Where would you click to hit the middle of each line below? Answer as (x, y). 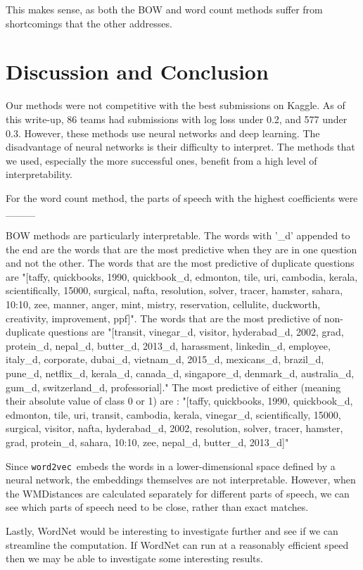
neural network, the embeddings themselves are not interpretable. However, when (181, 480)
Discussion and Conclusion (137, 71)
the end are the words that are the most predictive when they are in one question (181, 249)
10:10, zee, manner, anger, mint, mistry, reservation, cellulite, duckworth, (163, 304)
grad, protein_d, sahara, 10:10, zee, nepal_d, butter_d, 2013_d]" (147, 442)
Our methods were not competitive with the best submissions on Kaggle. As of (176, 105)
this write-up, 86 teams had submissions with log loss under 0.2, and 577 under (177, 119)
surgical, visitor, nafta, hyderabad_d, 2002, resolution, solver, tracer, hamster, (174, 428)
